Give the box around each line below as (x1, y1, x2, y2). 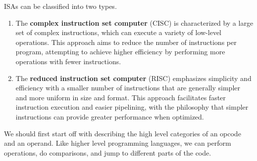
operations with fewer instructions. (15, 56, 121, 66)
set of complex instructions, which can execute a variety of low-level (15, 27, 221, 38)
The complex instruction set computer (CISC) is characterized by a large (15, 17, 254, 28)
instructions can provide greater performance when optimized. (15, 111, 204, 121)
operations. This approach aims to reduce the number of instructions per (15, 37, 237, 47)
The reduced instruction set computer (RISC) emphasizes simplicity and (15, 73, 252, 83)
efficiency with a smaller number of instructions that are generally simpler (15, 82, 240, 93)
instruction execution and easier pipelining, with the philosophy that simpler (15, 102, 249, 112)
